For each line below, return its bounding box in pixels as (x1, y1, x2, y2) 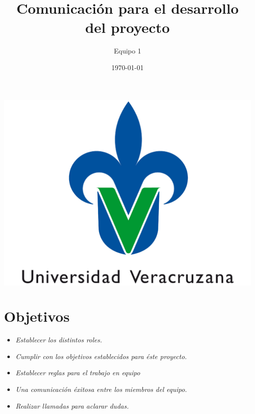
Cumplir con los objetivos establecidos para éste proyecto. (15, 351, 187, 361)
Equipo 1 (114, 46, 141, 56)
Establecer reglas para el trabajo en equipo (15, 367, 140, 378)
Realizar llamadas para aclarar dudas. (15, 400, 129, 411)
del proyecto (85, 17, 170, 37)
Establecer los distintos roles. (15, 335, 102, 345)
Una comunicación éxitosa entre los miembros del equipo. (15, 384, 187, 394)
